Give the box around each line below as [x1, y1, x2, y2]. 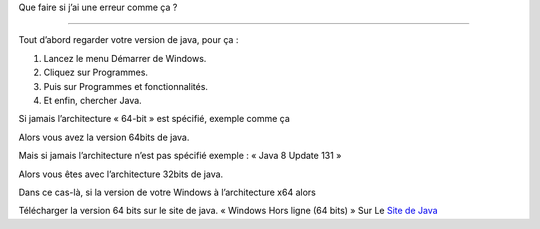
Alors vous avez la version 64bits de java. [18, 131, 190, 143]
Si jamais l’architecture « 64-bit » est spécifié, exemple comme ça [18, 113, 290, 125]
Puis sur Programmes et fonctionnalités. [43, 80, 209, 92]
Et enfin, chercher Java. [43, 94, 142, 106]
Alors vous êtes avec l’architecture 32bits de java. [18, 168, 224, 180]
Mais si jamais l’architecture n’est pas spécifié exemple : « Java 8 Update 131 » [18, 150, 342, 162]
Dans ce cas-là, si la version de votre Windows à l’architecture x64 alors [18, 186, 317, 198]
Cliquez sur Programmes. [43, 66, 149, 79]
